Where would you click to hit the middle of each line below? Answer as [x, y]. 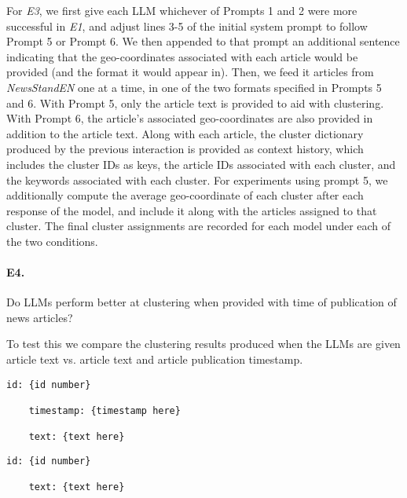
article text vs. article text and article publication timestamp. [155, 359]
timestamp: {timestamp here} [104, 410]
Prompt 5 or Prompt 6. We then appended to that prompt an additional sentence [203, 41]
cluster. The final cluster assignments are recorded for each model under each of [199, 226]
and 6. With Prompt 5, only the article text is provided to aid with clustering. [195, 103]
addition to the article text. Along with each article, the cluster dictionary [185, 133]
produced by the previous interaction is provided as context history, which [185, 149]
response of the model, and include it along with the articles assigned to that [192, 210]
